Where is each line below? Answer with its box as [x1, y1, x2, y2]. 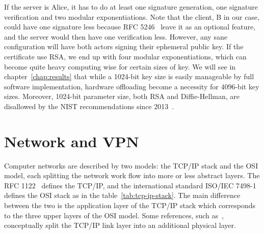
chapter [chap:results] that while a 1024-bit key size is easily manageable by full [4, 71, 254, 82]
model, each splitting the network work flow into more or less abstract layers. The [4, 170, 260, 181]
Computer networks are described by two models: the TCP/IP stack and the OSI [4, 160, 258, 171]
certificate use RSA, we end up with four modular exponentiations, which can [4, 51, 247, 61]
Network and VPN [4, 130, 139, 151]
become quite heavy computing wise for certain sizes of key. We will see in [4, 61, 236, 72]
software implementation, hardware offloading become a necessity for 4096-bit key [4, 81, 259, 91]
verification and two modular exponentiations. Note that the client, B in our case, [4, 11, 259, 22]
